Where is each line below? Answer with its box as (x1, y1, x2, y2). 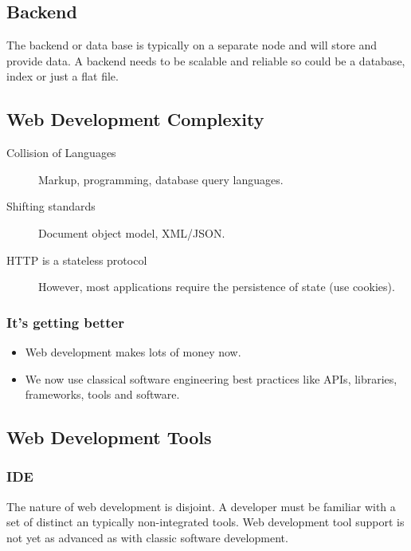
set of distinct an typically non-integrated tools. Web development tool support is (6, 514, 405, 530)
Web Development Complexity (6, 107, 264, 132)
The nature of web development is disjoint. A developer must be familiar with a (6, 498, 396, 514)
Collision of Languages (6, 144, 116, 161)
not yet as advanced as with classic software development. (6, 529, 288, 545)
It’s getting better (6, 312, 124, 332)
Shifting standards (6, 198, 96, 214)
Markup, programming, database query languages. (38, 171, 284, 187)
